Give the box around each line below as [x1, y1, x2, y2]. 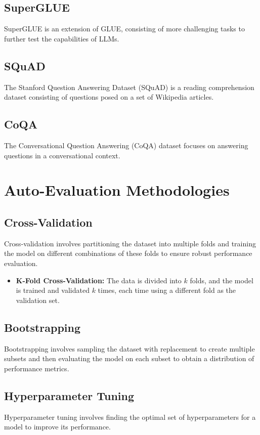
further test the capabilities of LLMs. [4, 33, 119, 43]
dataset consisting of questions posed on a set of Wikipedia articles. [4, 92, 214, 102]
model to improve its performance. [4, 421, 111, 432]
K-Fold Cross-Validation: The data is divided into [16, 275, 182, 285]
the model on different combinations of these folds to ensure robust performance [4, 248, 252, 258]
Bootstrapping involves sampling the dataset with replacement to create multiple [4, 343, 255, 354]
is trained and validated [16, 285, 90, 295]
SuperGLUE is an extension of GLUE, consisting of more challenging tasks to [4, 23, 245, 34]
